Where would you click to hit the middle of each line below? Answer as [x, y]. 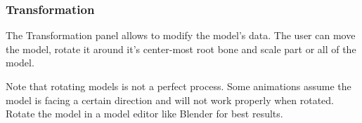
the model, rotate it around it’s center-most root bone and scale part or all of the [181, 49]
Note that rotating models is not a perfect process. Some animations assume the [179, 86]
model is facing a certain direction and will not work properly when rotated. [170, 100]
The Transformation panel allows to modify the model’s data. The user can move [181, 35]
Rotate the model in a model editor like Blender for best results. [144, 114]
